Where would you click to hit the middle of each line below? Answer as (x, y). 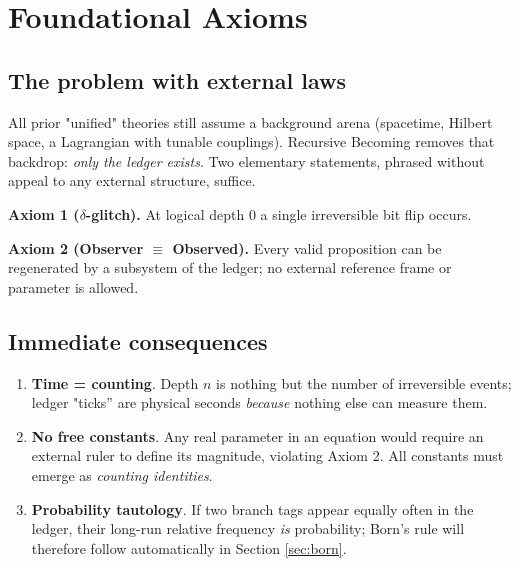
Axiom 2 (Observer (76, 247)
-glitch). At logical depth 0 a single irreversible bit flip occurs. (278, 213)
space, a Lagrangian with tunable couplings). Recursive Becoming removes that (251, 141)
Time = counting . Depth (115, 382)
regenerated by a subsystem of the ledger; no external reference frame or (230, 267)
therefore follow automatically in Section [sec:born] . (189, 547)
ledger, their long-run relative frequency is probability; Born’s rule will (248, 528)
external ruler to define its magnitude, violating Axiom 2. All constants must (267, 455)
